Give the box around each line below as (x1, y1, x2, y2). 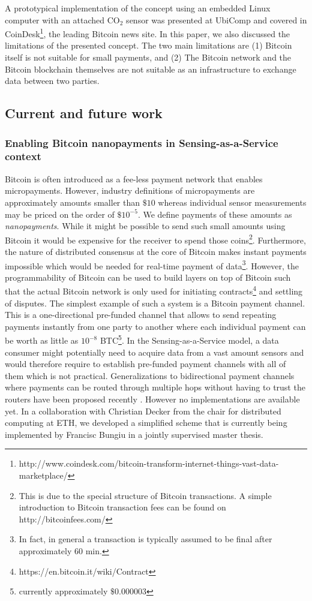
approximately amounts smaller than (5, 196, 140, 208)
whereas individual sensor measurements (158, 196, 307, 208)
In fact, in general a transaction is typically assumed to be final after (19, 533, 272, 545)
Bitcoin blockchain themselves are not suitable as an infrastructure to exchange (5, 62, 296, 75)
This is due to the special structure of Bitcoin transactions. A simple (19, 489, 272, 501)
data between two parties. (5, 74, 100, 87)
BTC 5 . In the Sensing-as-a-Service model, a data (100, 332, 279, 347)
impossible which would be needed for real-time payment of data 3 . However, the (5, 257, 299, 272)
